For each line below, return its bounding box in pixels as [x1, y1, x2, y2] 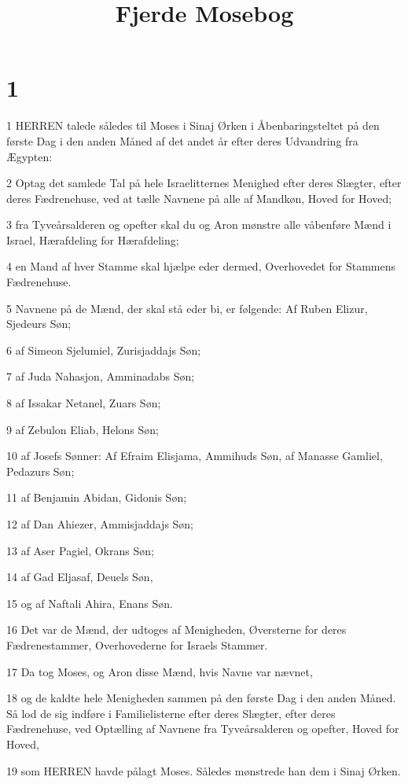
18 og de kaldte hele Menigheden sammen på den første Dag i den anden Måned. [6, 690, 396, 706]
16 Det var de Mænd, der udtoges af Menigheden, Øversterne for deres [6, 621, 347, 638]
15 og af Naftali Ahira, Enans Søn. [6, 594, 173, 611]
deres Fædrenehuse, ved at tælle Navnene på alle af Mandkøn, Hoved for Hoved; [6, 190, 392, 206]
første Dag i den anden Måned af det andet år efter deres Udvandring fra [6, 132, 358, 149]
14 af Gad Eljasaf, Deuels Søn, [6, 569, 153, 585]
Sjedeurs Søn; [6, 315, 72, 332]
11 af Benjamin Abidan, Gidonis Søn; [6, 489, 187, 506]
